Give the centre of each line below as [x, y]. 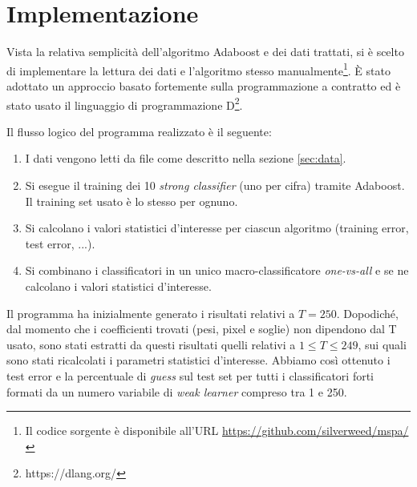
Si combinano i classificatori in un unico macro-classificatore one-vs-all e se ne [217, 270]
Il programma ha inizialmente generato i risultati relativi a [151, 313]
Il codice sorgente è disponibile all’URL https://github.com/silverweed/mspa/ [217, 431]
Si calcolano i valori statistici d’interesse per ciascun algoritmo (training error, [217, 228]
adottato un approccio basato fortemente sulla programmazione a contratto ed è [204, 85]
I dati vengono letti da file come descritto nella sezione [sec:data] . [186, 158]
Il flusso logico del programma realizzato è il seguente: [139, 131]
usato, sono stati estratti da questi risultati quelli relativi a [151, 344]
